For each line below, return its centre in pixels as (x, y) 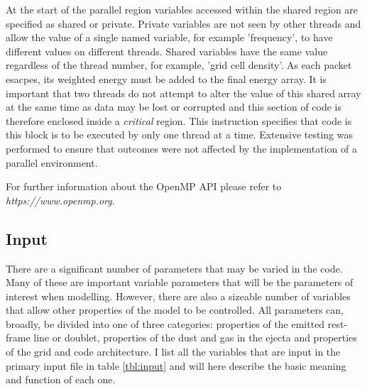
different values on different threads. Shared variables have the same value (167, 51)
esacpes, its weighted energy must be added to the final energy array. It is (166, 78)
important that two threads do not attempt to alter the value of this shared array (183, 93)
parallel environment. (52, 162)
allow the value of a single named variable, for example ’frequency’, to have (169, 37)
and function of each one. (61, 379)
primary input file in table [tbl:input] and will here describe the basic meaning (176, 365)
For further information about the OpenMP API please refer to (144, 186)
